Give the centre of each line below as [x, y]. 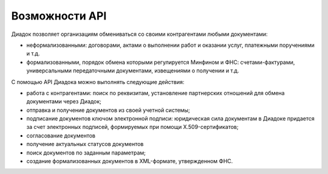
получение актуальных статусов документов [85, 144]
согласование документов [61, 135]
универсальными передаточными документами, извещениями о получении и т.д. [133, 71]
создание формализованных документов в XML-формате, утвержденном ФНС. [130, 161]
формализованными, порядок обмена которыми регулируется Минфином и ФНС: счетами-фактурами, [161, 62]
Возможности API [59, 16]
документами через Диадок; [64, 102]
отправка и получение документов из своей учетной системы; [108, 110]
